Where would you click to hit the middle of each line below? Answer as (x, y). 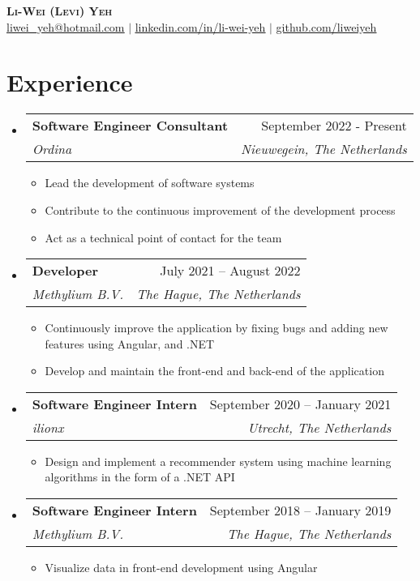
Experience (70, 82)
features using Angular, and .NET (130, 343)
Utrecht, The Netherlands (319, 427)
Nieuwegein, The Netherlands (324, 149)
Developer (65, 271)
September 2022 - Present (334, 126)
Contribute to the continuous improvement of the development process (220, 209)
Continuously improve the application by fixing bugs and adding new (216, 328)
